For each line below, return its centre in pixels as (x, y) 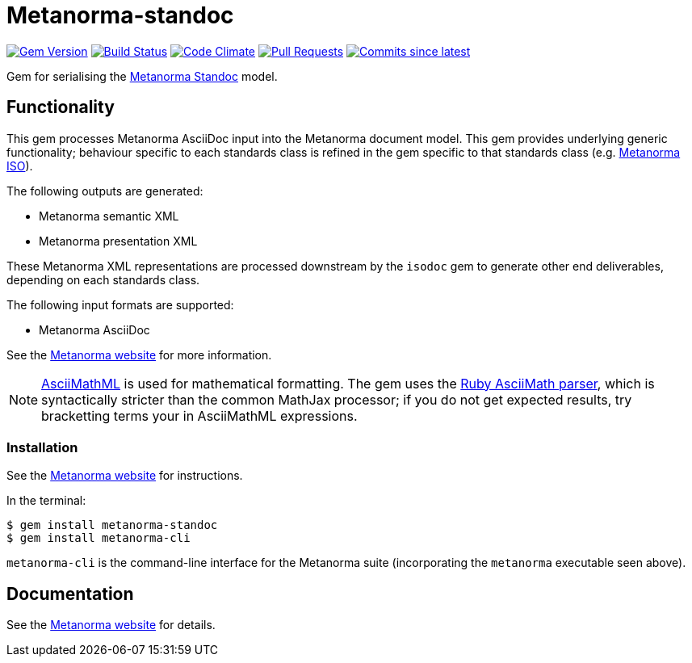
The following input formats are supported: (120, 304)
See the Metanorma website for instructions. (125, 476)
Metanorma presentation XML (118, 241)
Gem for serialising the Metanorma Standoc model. (142, 76)
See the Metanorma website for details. (111, 625)
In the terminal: (46, 501)
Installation (42, 447)
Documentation (70, 594)
